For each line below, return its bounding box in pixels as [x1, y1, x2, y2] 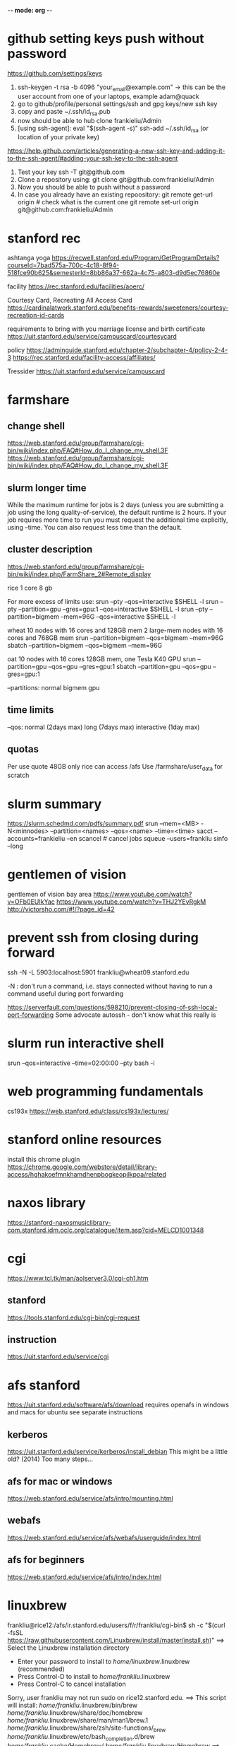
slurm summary [7, 796, 102, 812]
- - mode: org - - [7, 6, 53, 14]
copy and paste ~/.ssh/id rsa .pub [17, 107, 111, 117]
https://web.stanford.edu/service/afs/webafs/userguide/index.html [7, 1533, 201, 1542]
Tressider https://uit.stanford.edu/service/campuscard [7, 367, 166, 376]
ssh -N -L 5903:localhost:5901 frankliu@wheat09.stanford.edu [7, 968, 190, 977]
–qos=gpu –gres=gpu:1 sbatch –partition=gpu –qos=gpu [48, 662, 211, 670]
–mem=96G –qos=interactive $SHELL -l [61, 612, 176, 621]
